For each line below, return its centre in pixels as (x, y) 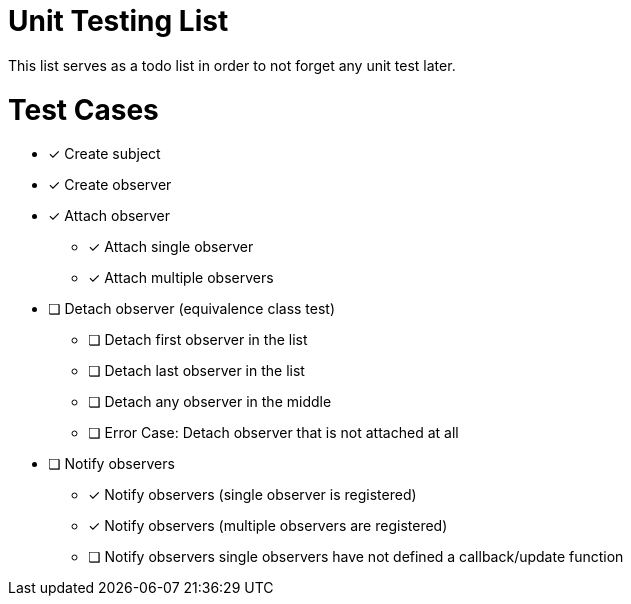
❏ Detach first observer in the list (198, 340)
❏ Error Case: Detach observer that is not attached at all (273, 433)
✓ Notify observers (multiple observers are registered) (268, 526)
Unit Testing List (118, 21)
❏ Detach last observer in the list (196, 371)
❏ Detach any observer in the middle (210, 402)
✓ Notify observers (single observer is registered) (252, 495)
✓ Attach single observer (171, 247)
